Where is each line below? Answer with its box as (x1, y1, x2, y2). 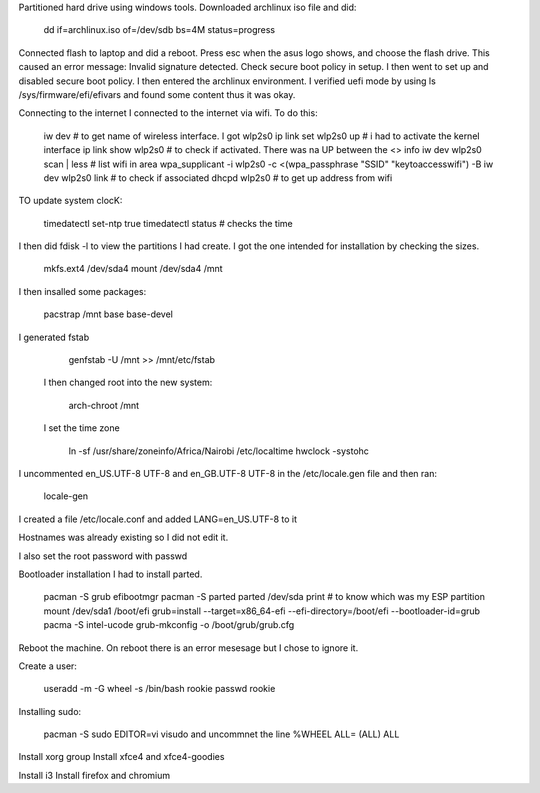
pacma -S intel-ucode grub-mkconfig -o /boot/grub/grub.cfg (43, 619, 295, 631)
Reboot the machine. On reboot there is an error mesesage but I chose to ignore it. (18, 641, 359, 654)
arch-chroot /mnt (68, 399, 140, 411)
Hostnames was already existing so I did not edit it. (18, 531, 229, 544)
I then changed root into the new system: (43, 376, 213, 389)
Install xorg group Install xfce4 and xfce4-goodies (18, 751, 225, 763)
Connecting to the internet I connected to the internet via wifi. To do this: (18, 107, 319, 119)
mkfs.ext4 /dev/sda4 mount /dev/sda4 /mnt (43, 263, 224, 275)
